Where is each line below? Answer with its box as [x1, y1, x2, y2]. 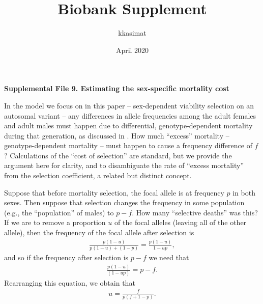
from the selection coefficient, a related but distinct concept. [4, 170, 192, 181]
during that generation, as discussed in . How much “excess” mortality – [4, 130, 229, 141]
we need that [149, 252, 189, 263]
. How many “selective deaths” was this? [132, 207, 258, 217]
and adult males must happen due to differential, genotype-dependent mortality [4, 120, 253, 131]
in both [232, 187, 255, 198]
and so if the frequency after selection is [4, 252, 129, 263]
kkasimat [118, 27, 147, 38]
